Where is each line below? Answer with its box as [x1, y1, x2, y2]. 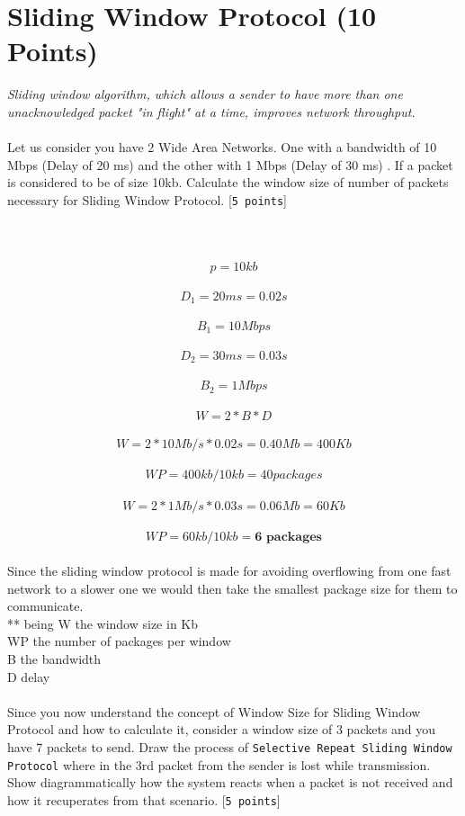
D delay [7, 667, 50, 686]
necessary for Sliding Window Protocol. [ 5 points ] [7, 190, 287, 209]
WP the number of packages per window [7, 632, 231, 650]
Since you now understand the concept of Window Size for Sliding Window [7, 702, 421, 721]
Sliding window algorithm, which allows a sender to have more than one [7, 85, 403, 103]
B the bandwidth [7, 650, 102, 668]
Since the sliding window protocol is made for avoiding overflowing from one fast [7, 561, 452, 580]
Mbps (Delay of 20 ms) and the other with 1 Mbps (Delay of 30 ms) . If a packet [7, 155, 453, 174]
